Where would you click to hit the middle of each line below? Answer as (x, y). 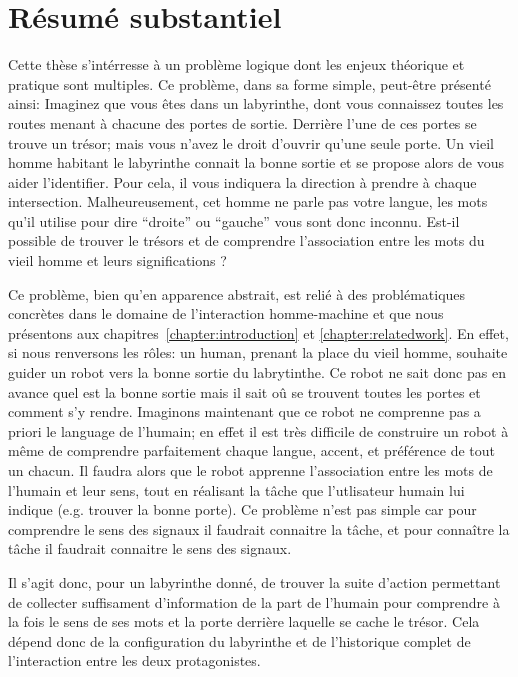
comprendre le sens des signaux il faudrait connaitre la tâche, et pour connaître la (259, 528)
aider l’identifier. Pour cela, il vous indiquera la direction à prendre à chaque (242, 181)
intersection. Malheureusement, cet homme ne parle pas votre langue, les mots (248, 201)
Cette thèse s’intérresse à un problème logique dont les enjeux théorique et (236, 64)
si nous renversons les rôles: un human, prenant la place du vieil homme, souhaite (258, 352)
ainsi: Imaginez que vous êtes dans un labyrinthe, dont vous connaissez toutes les (256, 103)
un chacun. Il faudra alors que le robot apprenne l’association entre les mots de (250, 470)
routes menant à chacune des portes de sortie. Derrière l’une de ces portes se (242, 122)
